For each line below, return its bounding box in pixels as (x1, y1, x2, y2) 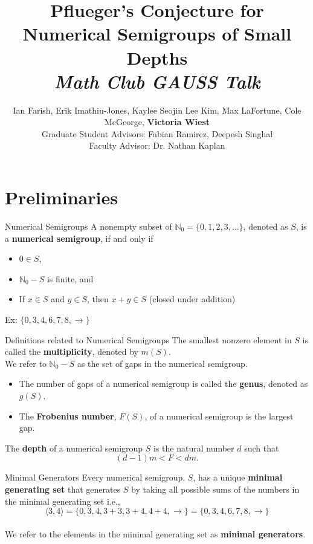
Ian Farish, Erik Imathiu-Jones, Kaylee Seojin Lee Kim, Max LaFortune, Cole (13, 103, 302, 116)
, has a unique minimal (193, 471, 283, 484)
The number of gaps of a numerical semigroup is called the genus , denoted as (19, 377, 308, 390)
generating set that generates (5, 482, 121, 495)
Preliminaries (5, 185, 118, 210)
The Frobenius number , (19, 409, 117, 422)
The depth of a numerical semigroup (5, 441, 143, 454)
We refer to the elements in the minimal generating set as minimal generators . (5, 527, 306, 540)
